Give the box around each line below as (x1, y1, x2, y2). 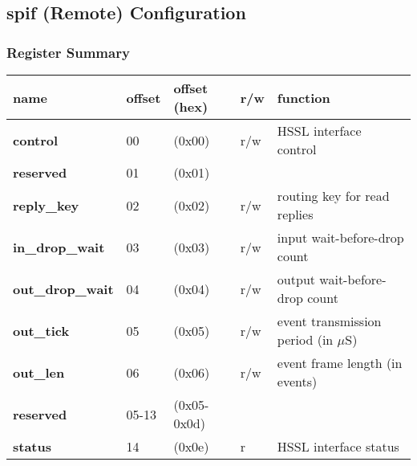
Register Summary (6, 42, 130, 62)
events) (277, 372, 318, 390)
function (277, 88, 330, 107)
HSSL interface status (277, 437, 399, 456)
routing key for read (277, 186, 390, 205)
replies (277, 205, 314, 223)
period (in (277, 330, 334, 349)
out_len (13, 362, 65, 382)
